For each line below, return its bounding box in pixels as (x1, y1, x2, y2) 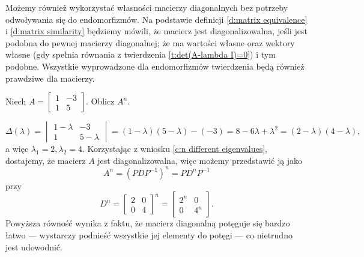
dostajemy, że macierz (5, 154, 86, 166)
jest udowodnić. (5, 240, 62, 253)
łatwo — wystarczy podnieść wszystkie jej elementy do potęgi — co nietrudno (5, 229, 293, 241)
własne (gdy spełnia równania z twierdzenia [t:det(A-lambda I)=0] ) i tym (5, 48, 276, 61)
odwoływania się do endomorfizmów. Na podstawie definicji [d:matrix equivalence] (5, 13, 308, 25)
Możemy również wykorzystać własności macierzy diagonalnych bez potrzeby (5, 1, 288, 13)
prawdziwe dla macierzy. (5, 71, 95, 84)
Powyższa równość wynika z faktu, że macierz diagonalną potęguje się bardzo (5, 217, 290, 229)
